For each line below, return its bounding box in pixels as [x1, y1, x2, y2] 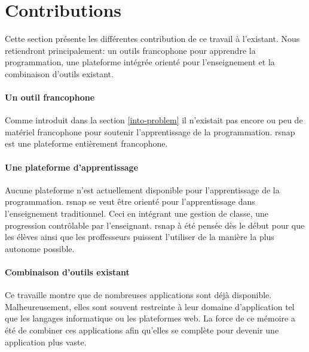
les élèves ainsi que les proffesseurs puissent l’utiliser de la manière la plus [5, 230, 274, 243]
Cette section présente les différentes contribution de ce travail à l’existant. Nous [5, 32, 300, 45]
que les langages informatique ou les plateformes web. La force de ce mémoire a [5, 312, 295, 324]
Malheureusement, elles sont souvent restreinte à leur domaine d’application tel [5, 300, 295, 312]
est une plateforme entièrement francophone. [5, 137, 168, 150]
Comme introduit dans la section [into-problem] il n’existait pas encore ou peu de [5, 114, 303, 126]
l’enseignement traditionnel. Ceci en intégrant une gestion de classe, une [5, 207, 268, 220]
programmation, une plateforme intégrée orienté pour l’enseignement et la [5, 56, 275, 68]
